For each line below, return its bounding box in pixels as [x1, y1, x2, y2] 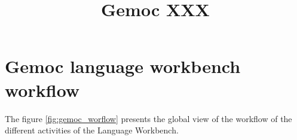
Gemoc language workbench [5, 54, 241, 78]
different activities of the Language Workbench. [5, 124, 179, 136]
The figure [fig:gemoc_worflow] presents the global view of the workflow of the [5, 112, 292, 124]
